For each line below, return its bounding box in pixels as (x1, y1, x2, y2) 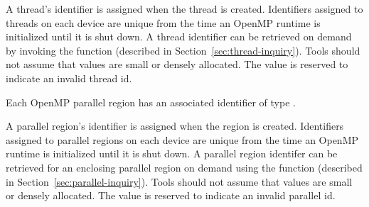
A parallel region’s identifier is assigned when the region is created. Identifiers (6, 118, 344, 133)
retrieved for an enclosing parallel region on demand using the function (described (6, 160, 363, 174)
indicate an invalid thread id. (6, 70, 132, 85)
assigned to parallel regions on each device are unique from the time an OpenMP (6, 132, 359, 147)
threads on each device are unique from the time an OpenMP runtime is (6, 15, 321, 30)
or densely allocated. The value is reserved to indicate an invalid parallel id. (6, 188, 336, 203)
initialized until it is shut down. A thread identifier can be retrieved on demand (6, 29, 352, 44)
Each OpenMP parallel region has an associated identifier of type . (6, 94, 296, 109)
